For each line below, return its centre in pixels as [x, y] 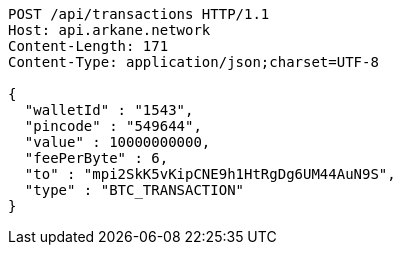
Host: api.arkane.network [109, 30]
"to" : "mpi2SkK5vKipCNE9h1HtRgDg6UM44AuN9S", [210, 174]
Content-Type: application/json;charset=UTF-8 [193, 62]
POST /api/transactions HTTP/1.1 [139, 14]
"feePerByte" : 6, [96, 158]
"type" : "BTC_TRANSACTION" [134, 190]
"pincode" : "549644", [113, 126]
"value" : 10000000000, [117, 142]
